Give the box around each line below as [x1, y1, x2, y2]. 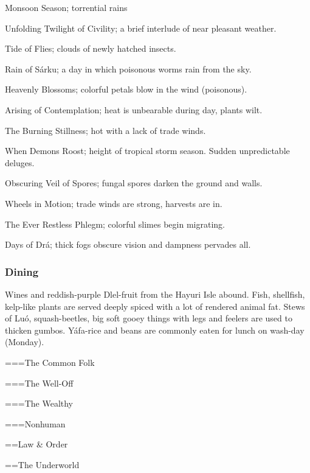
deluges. [5, 156, 35, 169]
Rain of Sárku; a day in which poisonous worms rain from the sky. [5, 62, 252, 75]
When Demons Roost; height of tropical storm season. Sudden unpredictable [5, 144, 290, 157]
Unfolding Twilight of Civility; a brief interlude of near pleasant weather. [5, 21, 277, 34]
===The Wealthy [5, 397, 74, 410]
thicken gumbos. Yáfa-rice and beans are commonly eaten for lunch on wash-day [5, 323, 305, 336]
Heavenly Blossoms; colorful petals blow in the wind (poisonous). [5, 83, 247, 96]
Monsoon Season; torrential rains [5, 1, 128, 13]
